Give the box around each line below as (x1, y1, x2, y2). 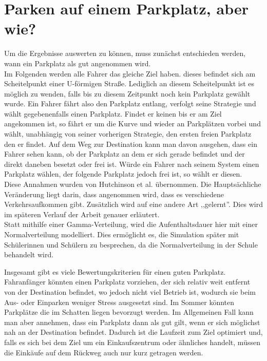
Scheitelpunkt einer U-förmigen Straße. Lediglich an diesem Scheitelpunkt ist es (4, 78, 255, 89)
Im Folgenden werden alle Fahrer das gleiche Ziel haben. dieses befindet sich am (4, 68, 256, 79)
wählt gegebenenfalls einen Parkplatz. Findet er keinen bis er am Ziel (4, 108, 222, 119)
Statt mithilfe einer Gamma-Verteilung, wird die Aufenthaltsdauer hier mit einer (4, 219, 258, 230)
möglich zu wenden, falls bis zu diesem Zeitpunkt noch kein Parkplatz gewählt (4, 88, 251, 99)
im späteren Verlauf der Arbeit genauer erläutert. (4, 208, 160, 219)
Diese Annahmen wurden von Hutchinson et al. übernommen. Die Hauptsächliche (4, 179, 261, 189)
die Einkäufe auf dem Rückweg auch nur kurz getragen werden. (4, 347, 203, 357)
